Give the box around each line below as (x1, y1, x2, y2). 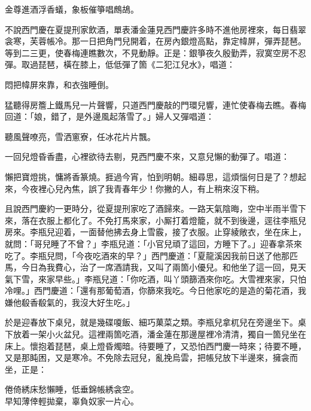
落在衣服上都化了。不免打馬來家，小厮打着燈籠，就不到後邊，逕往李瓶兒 (21, 214, 306, 226)
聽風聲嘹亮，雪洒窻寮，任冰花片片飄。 (5, 130, 155, 142)
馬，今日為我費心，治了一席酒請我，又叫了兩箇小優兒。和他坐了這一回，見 (5, 261, 298, 273)
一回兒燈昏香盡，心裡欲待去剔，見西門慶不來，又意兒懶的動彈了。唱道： (5, 150, 289, 163)
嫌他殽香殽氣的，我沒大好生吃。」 (5, 296, 135, 308)
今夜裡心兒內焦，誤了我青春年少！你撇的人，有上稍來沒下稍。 (21, 182, 264, 194)
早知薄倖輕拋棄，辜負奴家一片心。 (5, 395, 139, 407)
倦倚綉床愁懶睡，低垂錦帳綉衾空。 (5, 383, 139, 395)
